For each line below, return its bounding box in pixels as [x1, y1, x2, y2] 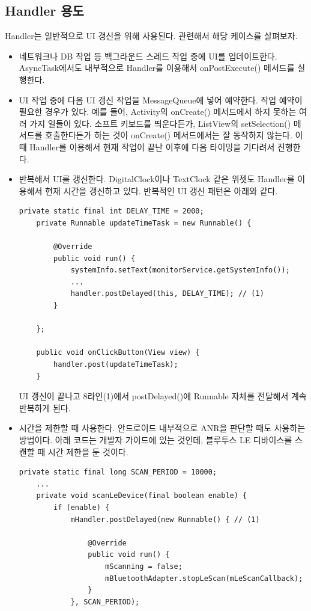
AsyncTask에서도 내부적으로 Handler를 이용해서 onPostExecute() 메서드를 [19, 61, 295, 74]
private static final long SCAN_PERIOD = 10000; [19, 468, 217, 477]
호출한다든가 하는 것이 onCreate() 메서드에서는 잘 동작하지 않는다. [45, 129, 292, 141]
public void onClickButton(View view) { [36, 348, 200, 357]
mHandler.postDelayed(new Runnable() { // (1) [70, 515, 260, 524]
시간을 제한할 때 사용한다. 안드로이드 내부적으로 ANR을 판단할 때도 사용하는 [19, 422, 306, 434]
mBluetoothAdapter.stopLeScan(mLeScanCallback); [104, 574, 303, 583]
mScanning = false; [104, 562, 183, 571]
